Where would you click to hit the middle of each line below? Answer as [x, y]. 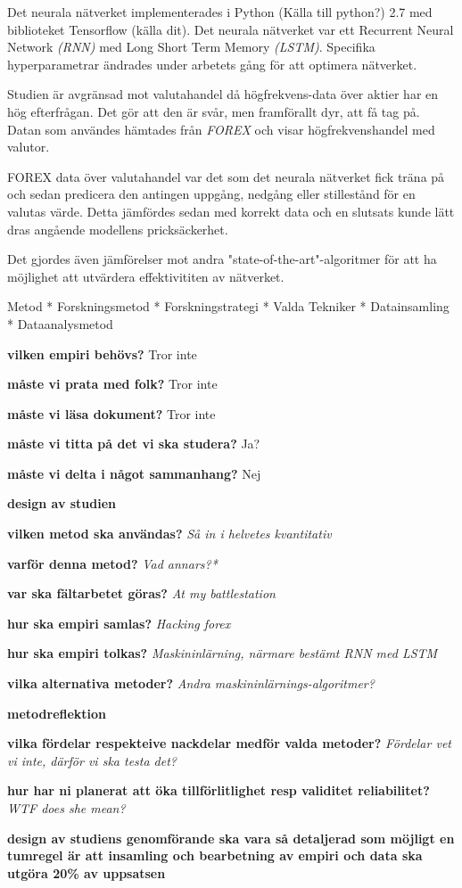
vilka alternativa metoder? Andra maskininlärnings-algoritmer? [191, 683]
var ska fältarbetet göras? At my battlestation [141, 593]
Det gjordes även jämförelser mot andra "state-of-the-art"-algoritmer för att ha [222, 259]
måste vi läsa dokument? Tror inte [111, 413]
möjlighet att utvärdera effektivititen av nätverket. [146, 276]
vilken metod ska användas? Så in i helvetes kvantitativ [169, 534]
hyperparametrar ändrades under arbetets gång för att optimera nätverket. [212, 64]
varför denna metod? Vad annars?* [112, 563]
